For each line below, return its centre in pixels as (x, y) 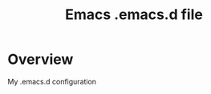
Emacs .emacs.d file (134, 15)
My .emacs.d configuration (52, 81)
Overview (41, 59)
